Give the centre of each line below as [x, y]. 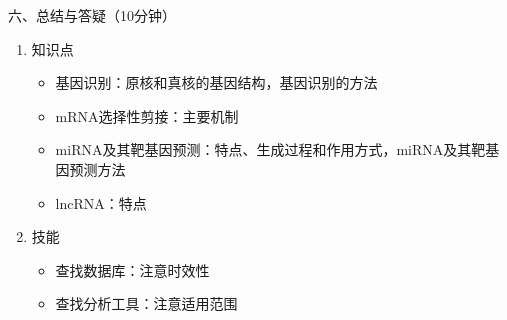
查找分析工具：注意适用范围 [146, 303]
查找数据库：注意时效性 [132, 269]
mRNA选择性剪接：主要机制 [147, 115]
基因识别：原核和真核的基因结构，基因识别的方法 [216, 82]
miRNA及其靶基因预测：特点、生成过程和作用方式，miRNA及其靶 [270, 149]
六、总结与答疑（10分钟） [92, 15]
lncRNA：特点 [101, 202]
